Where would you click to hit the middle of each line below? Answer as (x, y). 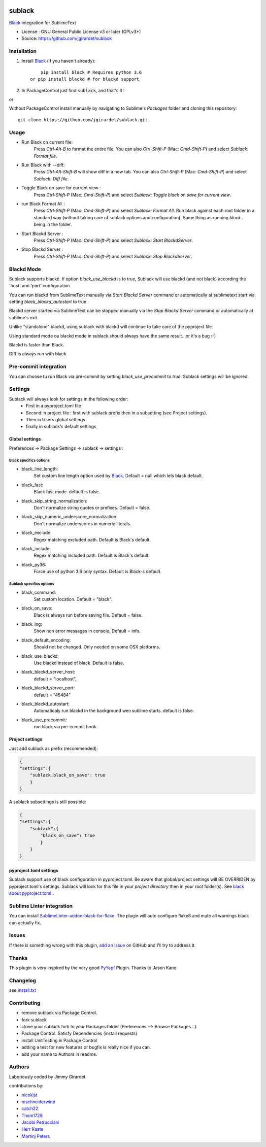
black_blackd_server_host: (49, 672)
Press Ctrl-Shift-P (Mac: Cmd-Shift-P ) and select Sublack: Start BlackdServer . (113, 240)
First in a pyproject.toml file (53, 406)
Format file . (46, 156)
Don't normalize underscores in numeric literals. (83, 523)
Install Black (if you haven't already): (58, 61)
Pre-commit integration (38, 367)
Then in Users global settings (56, 419)
